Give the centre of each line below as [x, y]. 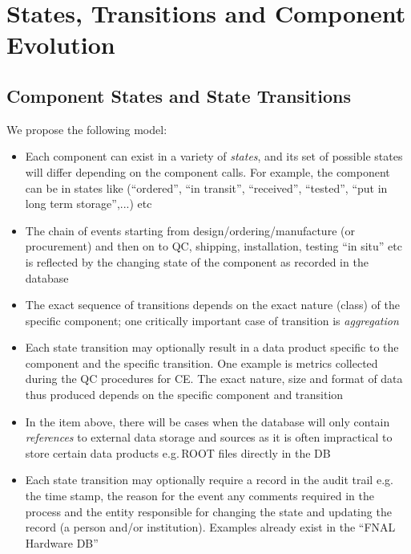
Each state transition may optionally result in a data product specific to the [212, 347]
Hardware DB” [62, 542]
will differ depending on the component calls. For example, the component [208, 171]
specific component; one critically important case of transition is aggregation [212, 320]
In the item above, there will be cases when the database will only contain [208, 421]
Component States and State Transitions [179, 95]
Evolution [61, 45]
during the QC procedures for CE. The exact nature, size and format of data [214, 379]
